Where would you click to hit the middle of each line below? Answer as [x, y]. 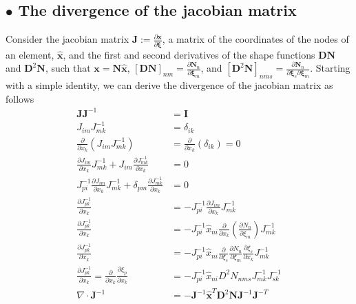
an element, [30, 54]
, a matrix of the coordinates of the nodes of [255, 39]
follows [20, 98]
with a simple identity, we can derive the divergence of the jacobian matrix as [169, 84]
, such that [68, 68]
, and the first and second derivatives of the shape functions [189, 54]
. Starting [330, 68]
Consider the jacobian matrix [67, 39]
